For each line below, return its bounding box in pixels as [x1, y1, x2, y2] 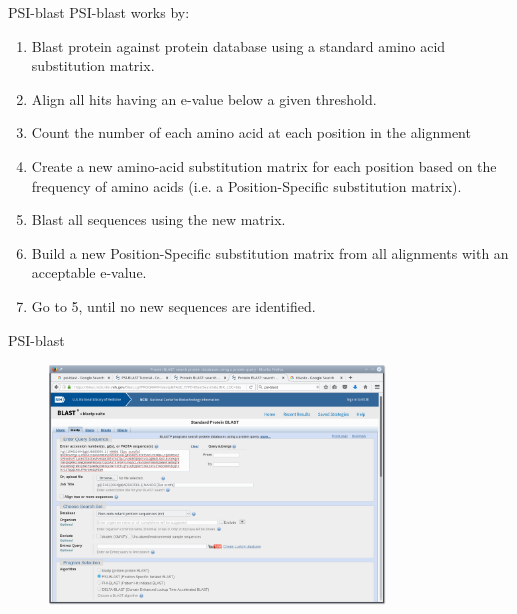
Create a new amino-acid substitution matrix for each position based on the [31, 155, 497, 176]
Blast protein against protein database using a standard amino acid [31, 35, 446, 56]
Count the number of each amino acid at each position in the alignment [31, 122, 471, 143]
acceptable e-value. [31, 262, 147, 283]
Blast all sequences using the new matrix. [31, 209, 286, 230]
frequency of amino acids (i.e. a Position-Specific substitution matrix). [31, 175, 462, 196]
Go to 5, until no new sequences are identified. [31, 295, 316, 316]
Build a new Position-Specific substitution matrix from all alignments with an [31, 242, 509, 263]
